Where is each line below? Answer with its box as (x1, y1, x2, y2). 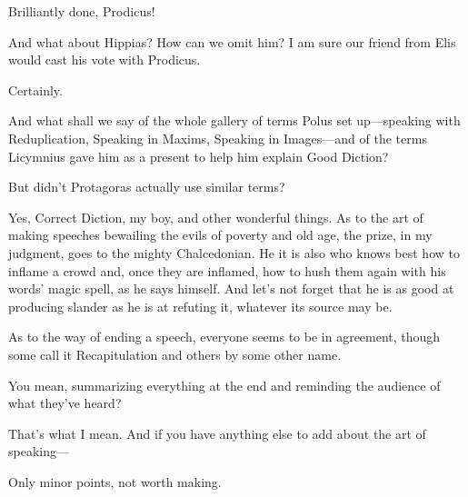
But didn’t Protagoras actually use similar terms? (8, 177, 285, 196)
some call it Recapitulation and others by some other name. (8, 344, 342, 363)
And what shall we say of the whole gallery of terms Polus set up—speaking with (8, 111, 461, 130)
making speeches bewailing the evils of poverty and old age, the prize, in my (8, 225, 433, 244)
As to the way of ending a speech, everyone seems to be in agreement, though (8, 327, 441, 346)
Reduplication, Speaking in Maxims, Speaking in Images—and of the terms (8, 128, 427, 147)
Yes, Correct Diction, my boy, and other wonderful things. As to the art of (8, 207, 423, 226)
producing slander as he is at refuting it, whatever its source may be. (8, 296, 393, 315)
